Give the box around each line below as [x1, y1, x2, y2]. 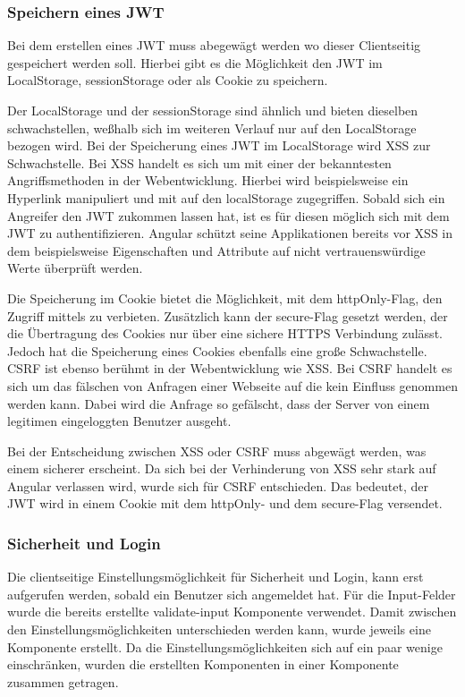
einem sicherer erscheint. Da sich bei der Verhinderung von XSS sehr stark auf [7, 459, 436, 478]
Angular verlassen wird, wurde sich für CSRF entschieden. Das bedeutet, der [7, 476, 429, 495]
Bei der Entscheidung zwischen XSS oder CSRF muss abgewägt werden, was [7, 441, 427, 460]
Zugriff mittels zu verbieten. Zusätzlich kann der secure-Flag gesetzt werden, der [7, 306, 448, 325]
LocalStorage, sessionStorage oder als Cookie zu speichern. [7, 71, 328, 89]
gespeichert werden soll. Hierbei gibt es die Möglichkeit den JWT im [7, 53, 383, 72]
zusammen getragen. [7, 672, 119, 691]
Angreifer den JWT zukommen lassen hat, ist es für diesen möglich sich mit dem [7, 206, 450, 225]
